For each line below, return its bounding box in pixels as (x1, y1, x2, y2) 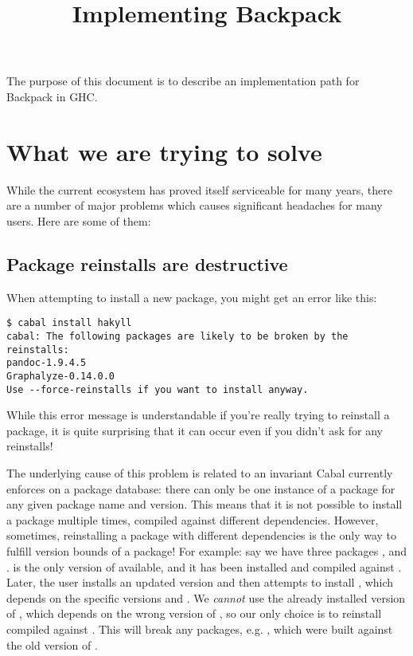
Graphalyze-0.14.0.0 (6, 370, 115, 382)
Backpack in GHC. (6, 88, 98, 104)
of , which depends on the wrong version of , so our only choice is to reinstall (6, 605, 382, 622)
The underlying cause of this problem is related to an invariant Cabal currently (6, 464, 393, 481)
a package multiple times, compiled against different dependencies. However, (6, 511, 379, 528)
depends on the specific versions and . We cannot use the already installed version (6, 589, 406, 606)
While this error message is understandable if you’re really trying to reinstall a (6, 407, 390, 423)
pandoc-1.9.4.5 (6, 357, 87, 369)
